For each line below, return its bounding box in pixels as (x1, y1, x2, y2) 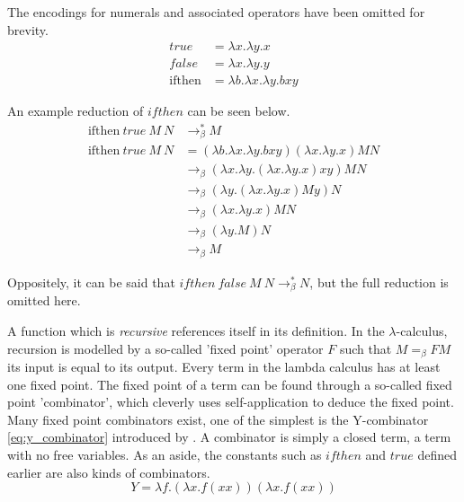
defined (417, 445, 457, 463)
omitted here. (7, 291, 81, 310)
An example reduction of (7, 101, 144, 120)
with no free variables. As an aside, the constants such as (7, 445, 322, 463)
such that (339, 339, 392, 357)
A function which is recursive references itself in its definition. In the (7, 321, 385, 339)
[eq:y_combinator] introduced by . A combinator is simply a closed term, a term (7, 427, 451, 446)
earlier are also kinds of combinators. (7, 462, 210, 481)
